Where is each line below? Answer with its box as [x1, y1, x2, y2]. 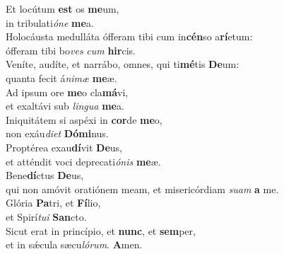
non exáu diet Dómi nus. [6, 126, 109, 141]
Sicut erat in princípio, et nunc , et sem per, [6, 223, 196, 238]
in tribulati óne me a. [6, 15, 94, 30]
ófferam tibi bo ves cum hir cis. [6, 42, 136, 57]
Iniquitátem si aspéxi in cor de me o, [6, 112, 162, 127]
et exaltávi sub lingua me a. [6, 98, 124, 113]
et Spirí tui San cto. [6, 209, 87, 224]
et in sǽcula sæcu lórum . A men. [6, 237, 143, 252]
